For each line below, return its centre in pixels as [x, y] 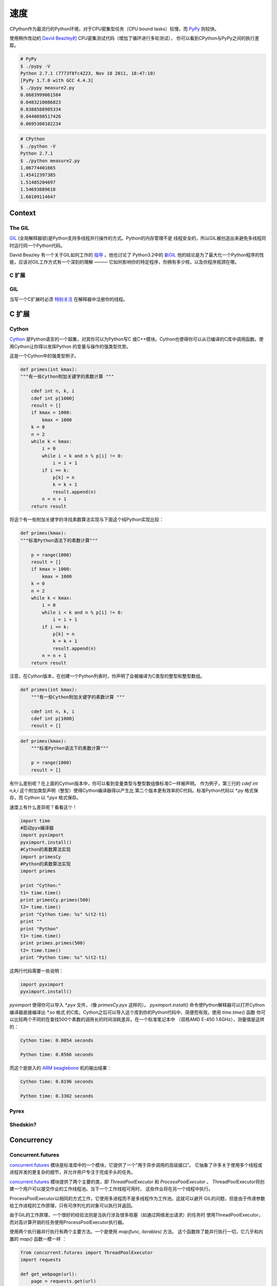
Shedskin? [23, 1125]
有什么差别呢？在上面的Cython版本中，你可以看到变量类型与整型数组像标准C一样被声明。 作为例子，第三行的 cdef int [134, 783]
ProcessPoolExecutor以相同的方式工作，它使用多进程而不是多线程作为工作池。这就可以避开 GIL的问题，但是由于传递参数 [137, 1198]
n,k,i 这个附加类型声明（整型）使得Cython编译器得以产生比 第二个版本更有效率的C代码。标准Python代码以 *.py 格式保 [134, 790]
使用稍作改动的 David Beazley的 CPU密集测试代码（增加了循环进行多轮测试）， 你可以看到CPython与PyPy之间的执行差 [134, 38]
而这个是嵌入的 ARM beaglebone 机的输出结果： [61, 1068]
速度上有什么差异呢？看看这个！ [43, 807]
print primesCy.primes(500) [55, 900]
